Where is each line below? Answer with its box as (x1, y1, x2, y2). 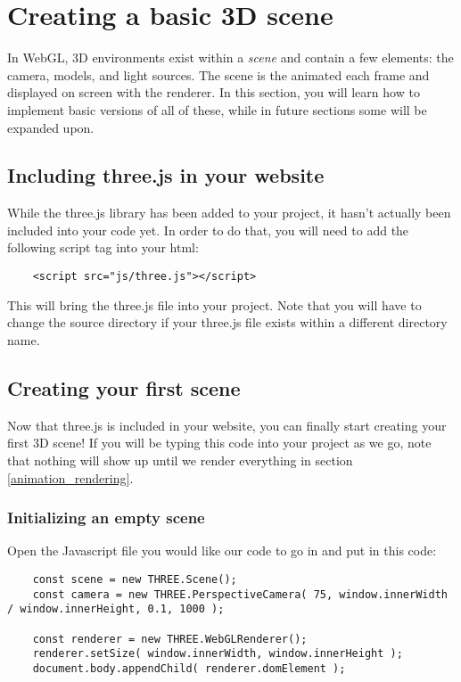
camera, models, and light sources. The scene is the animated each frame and (7, 65, 430, 84)
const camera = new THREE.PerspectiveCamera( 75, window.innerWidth (32, 588, 448, 601)
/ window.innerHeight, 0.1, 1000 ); (7, 603, 225, 616)
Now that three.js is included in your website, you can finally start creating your (7, 415, 447, 434)
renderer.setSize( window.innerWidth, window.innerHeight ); (32, 647, 403, 661)
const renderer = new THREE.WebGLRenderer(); (32, 632, 308, 645)
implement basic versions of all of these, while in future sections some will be (7, 100, 427, 119)
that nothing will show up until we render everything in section (7, 450, 353, 469)
